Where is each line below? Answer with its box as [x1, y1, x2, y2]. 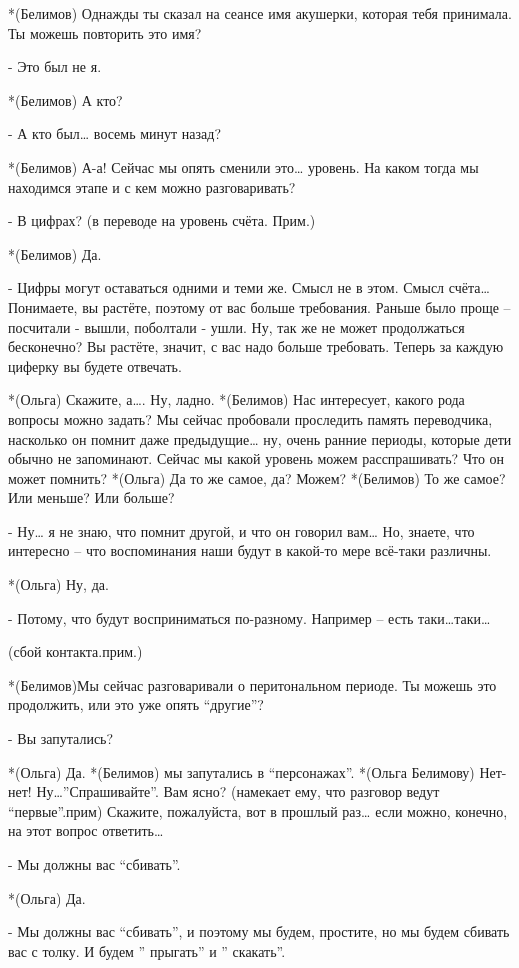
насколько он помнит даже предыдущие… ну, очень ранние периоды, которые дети [8, 428, 512, 449]
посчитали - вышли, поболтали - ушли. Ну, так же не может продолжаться [8, 316, 465, 337]
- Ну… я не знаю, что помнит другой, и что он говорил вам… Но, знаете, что [8, 520, 475, 541]
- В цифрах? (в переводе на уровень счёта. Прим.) [8, 210, 316, 231]
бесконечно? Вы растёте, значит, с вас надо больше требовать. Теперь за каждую [8, 336, 504, 357]
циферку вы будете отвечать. [8, 355, 182, 376]
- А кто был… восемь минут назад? [8, 123, 222, 144]
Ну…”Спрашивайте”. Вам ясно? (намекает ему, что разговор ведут [36, 781, 440, 802]
